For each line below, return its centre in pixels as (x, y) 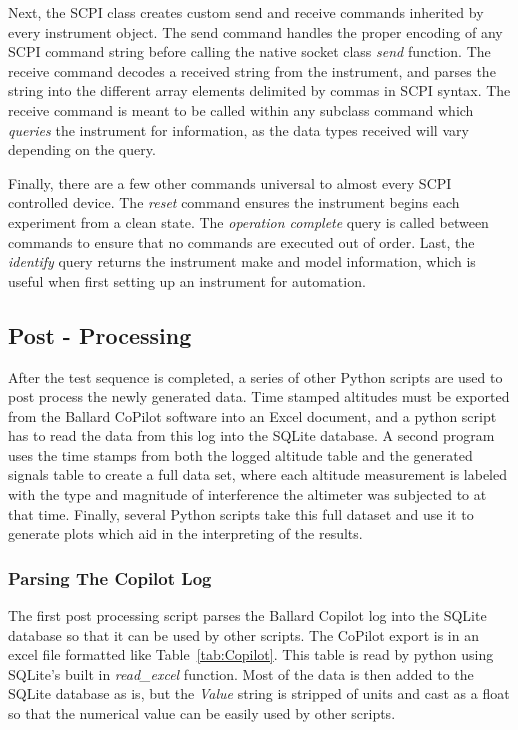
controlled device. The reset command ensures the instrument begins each (234, 202)
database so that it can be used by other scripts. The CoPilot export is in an (243, 634)
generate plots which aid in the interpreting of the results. (185, 533)
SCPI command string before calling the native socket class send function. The (249, 51)
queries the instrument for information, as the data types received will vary (238, 129)
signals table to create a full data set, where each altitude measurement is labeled (257, 474)
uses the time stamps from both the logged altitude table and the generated (240, 454)
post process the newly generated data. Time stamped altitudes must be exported (259, 396)
